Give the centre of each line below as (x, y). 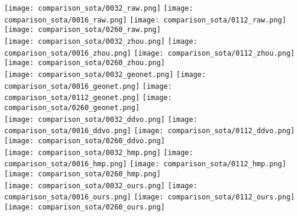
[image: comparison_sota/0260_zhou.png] (85, 63)
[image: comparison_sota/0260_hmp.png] (82, 174)
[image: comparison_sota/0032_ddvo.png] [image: (101, 119)
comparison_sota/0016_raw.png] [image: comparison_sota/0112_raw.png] (145, 20)
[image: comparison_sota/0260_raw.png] (82, 30)
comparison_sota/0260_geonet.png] (72, 107)
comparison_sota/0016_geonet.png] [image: (88, 86)
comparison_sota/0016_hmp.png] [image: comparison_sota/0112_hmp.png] (145, 164)
